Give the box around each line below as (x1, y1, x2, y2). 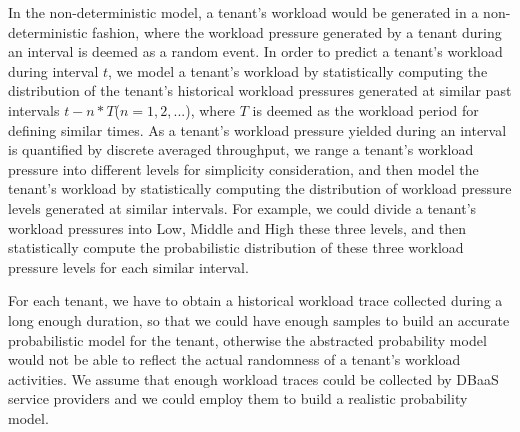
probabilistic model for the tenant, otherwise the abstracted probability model (8, 329, 487, 350)
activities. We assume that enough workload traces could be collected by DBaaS (8, 368, 499, 389)
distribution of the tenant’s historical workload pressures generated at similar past (8, 80, 512, 101)
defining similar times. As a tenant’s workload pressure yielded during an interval (8, 119, 507, 140)
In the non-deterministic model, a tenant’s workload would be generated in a (8, 2, 479, 22)
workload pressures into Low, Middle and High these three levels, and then (8, 217, 467, 238)
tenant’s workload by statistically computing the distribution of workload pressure (8, 178, 512, 199)
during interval (8, 60, 99, 81)
